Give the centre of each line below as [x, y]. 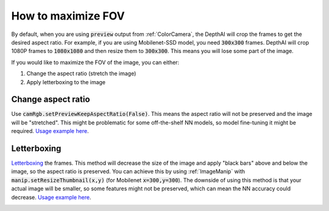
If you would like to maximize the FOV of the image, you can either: [95, 62]
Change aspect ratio [51, 100]
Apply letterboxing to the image [66, 82]
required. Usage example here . [50, 131]
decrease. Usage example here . [51, 197]
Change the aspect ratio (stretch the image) [81, 74]
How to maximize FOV [68, 16]
